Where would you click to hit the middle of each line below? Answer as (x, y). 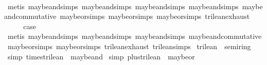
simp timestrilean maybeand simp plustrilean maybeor (101, 56)
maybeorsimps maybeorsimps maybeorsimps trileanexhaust (155, 16)
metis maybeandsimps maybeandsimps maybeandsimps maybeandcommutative (135, 36)
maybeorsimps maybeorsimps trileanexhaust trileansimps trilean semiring (129, 46)
